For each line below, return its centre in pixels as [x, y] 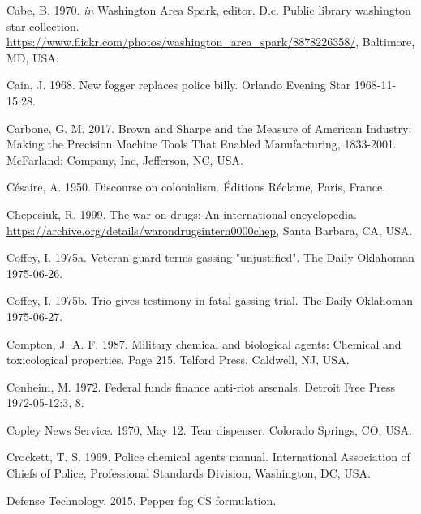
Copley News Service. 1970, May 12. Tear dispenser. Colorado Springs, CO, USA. [209, 429]
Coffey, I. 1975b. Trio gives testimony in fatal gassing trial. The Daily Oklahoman [210, 300]
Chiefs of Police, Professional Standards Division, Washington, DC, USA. [189, 473]
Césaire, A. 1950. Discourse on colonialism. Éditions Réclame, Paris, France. [196, 187]
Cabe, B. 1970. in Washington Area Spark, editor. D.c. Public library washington [209, 10]
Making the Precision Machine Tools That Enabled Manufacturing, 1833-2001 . [202, 144]
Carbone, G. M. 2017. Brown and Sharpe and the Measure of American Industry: [209, 128]
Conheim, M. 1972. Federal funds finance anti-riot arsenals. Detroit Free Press [201, 386]
